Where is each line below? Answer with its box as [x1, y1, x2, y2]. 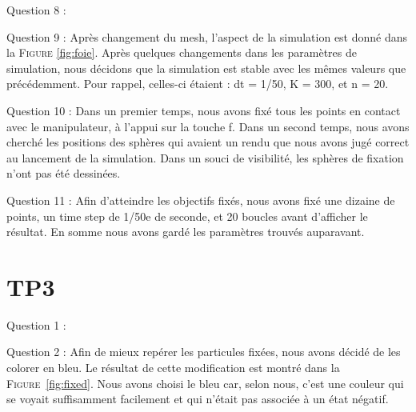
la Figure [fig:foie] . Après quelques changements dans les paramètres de [6, 44, 357, 61]
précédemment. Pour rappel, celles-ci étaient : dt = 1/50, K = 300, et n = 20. [6, 75, 389, 92]
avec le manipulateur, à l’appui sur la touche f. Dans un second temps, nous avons [6, 118, 410, 134]
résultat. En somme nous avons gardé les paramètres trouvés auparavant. [6, 223, 365, 240]
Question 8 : [6, 2, 66, 18]
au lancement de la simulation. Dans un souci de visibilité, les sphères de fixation [6, 149, 404, 166]
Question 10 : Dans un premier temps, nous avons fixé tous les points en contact [6, 102, 401, 118]
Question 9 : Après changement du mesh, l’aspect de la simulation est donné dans [6, 28, 408, 45]
